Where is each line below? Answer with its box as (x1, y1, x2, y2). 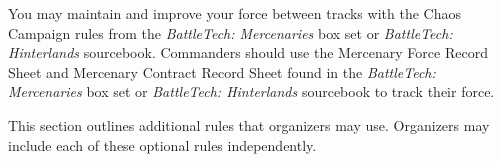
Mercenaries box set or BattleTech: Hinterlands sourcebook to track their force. (8, 81, 495, 102)
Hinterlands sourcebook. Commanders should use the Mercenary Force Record (8, 42, 488, 63)
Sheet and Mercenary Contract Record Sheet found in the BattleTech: (8, 61, 436, 82)
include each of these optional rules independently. (8, 134, 317, 155)
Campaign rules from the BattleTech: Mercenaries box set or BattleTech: (8, 22, 453, 43)
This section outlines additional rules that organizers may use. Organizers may (8, 114, 490, 135)
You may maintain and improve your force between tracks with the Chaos (8, 3, 461, 23)
